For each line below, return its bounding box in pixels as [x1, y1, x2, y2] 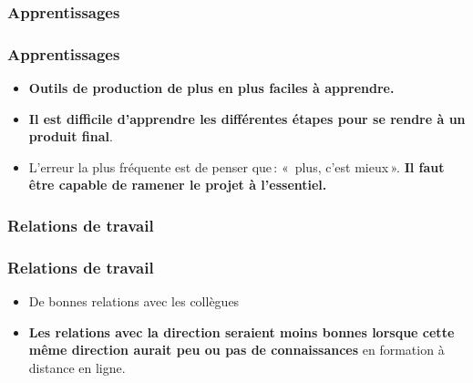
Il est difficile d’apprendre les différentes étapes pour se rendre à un [28, 109, 466, 128]
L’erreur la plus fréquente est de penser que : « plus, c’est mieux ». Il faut [28, 157, 445, 176]
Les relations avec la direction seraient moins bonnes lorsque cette [28, 322, 455, 341]
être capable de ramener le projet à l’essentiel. [28, 175, 327, 194]
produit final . [28, 127, 113, 146]
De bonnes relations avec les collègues [28, 292, 240, 311]
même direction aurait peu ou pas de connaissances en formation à [28, 340, 445, 359]
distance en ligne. [28, 357, 126, 377]
